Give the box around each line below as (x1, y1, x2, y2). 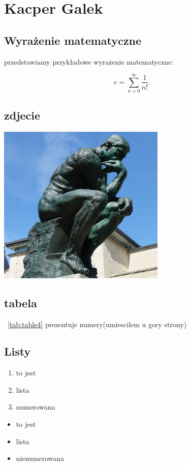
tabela (4, 295, 37, 310)
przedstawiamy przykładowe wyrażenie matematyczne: (4, 56, 174, 67)
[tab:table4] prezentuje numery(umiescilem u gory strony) (8, 318, 187, 329)
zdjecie (4, 107, 41, 123)
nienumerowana (16, 453, 65, 463)
